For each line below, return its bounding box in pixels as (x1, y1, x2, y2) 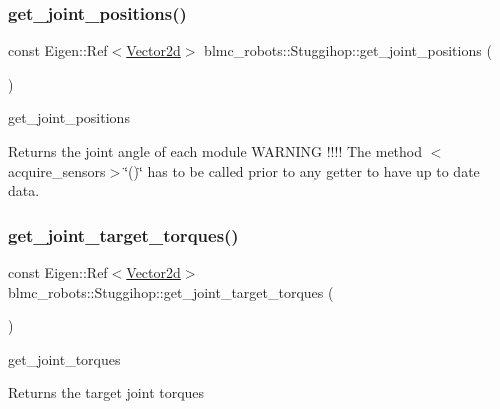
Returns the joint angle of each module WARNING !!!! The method (8, 141, 423, 161)
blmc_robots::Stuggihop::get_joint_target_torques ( (8, 281, 334, 302)
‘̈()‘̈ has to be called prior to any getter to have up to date (124, 160, 480, 181)
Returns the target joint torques (8, 382, 205, 403)
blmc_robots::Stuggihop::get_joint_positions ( (204, 40, 492, 61)
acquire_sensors (8, 160, 106, 181)
